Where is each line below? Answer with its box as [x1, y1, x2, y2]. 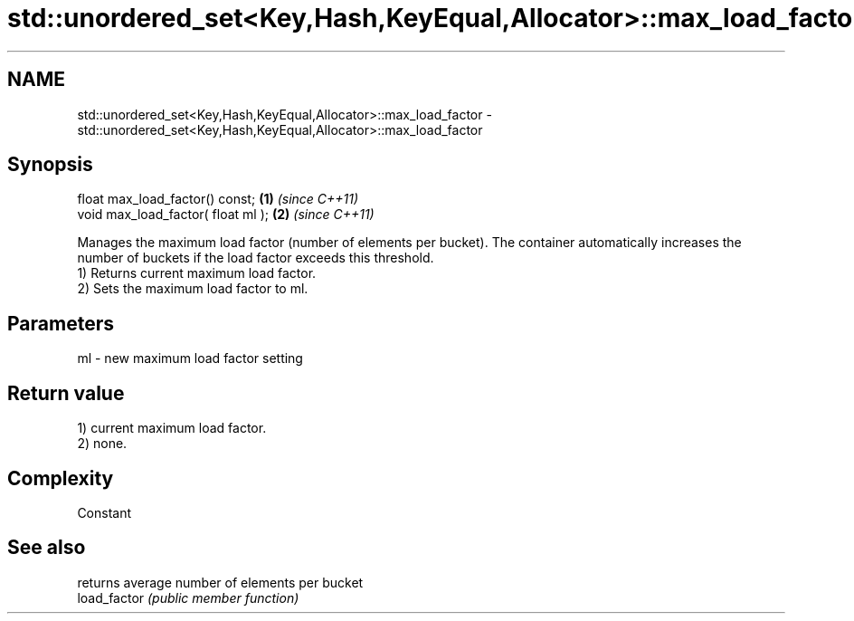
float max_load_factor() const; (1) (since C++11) [77, 191, 359, 207]
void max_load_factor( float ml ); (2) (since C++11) [77, 206, 375, 223]
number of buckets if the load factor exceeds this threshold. [77, 250, 434, 266]
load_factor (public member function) [77, 589, 299, 606]
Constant [77, 504, 132, 521]
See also [7, 536, 86, 559]
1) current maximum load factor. [77, 420, 267, 436]
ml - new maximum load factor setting [77, 350, 303, 367]
